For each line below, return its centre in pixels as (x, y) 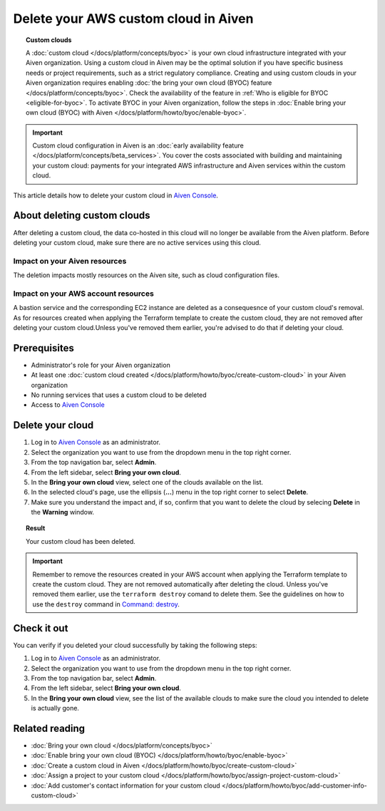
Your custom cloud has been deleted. (81, 541)
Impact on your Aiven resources (70, 261)
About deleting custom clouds (82, 216)
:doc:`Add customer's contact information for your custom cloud (125, 785)
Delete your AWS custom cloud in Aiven (133, 19)
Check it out (41, 628)
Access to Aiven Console (68, 405)
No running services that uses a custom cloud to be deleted (119, 395)
